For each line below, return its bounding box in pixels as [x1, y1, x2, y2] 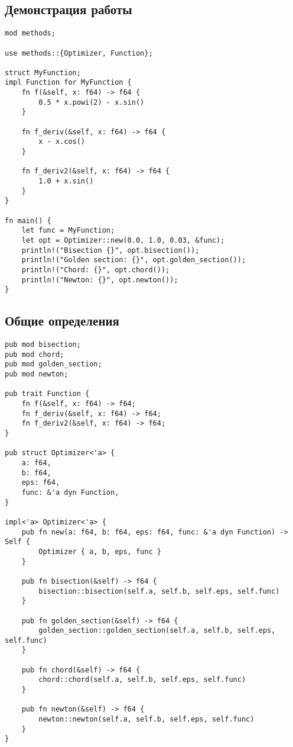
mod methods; [5, 29, 56, 38]
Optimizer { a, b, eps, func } [38, 547, 161, 556]
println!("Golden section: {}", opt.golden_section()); [21, 256, 246, 265]
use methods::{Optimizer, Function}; [5, 49, 153, 57]
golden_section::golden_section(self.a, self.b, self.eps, [38, 626, 276, 635]
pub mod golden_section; [5, 360, 102, 369]
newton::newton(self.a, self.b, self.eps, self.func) [38, 715, 255, 724]
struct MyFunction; [5, 68, 81, 77]
